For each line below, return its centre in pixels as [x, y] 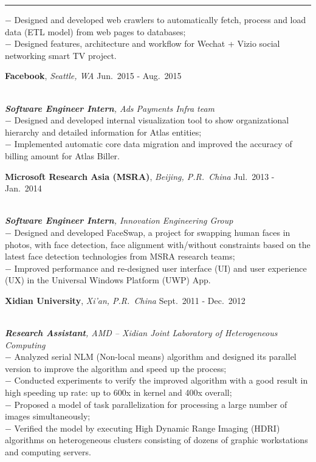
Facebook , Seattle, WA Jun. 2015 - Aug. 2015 [93, 76]
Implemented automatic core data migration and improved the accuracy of [153, 144]
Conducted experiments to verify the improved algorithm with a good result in [161, 380]
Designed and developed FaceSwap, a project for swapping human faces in [152, 232]
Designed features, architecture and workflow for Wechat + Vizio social [147, 43]
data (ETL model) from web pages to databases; [95, 31]
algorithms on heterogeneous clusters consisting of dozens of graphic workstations [156, 440]
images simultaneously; [48, 416]
